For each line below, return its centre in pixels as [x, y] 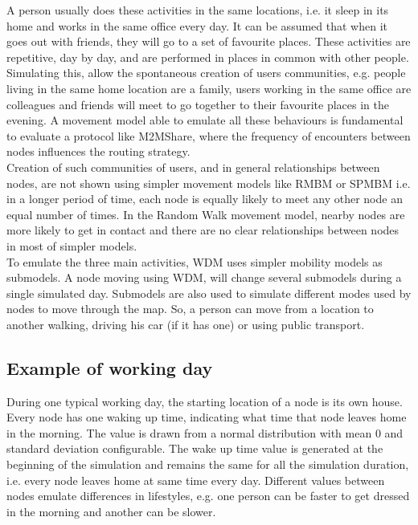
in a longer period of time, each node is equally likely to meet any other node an [205, 199]
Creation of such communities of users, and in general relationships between [193, 167]
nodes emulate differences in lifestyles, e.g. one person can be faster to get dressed [208, 496]
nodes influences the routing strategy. [98, 151]
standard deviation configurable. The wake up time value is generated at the [195, 448]
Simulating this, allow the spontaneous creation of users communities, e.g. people [206, 73]
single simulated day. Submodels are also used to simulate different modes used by [209, 293]
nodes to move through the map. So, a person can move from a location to [190, 309]
